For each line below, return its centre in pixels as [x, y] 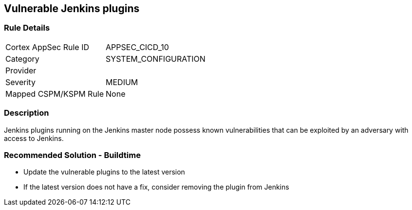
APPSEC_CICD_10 [137, 47]
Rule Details [27, 28]
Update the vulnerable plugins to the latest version [104, 172]
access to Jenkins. [34, 138]
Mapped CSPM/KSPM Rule [55, 94]
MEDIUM [122, 82]
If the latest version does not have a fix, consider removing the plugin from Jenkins [156, 187]
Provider [21, 70]
